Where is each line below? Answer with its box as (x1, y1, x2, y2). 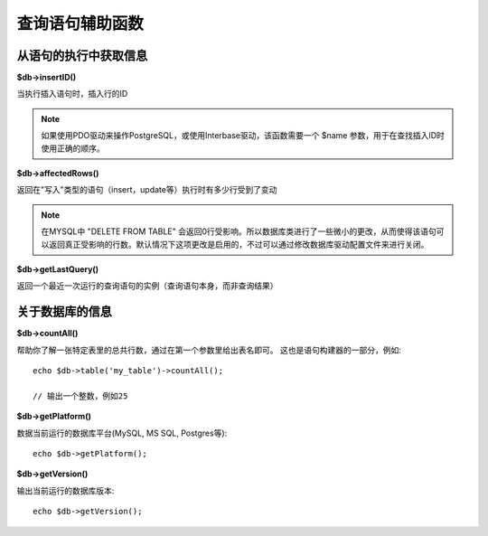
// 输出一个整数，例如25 (33, 390, 128, 401)
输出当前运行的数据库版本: (16, 484, 115, 496)
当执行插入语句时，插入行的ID (16, 89, 128, 99)
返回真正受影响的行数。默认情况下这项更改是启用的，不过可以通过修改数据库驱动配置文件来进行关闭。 (48, 239, 429, 249)
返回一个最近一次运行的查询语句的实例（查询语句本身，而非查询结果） (16, 280, 278, 291)
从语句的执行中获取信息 (16, 48, 148, 63)
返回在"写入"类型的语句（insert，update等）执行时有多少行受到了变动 (16, 184, 277, 195)
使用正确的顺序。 (41, 143, 105, 154)
